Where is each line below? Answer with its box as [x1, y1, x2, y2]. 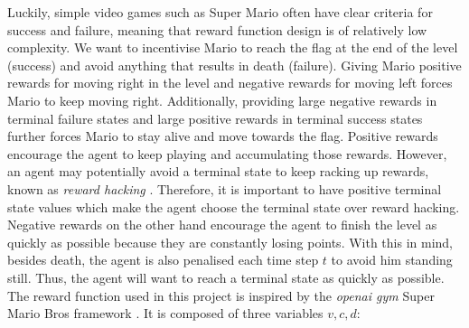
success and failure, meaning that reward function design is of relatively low [7, 20, 427, 39]
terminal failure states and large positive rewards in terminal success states [7, 108, 423, 127]
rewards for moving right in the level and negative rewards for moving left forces [7, 73, 453, 92]
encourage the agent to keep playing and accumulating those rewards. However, [7, 144, 447, 163]
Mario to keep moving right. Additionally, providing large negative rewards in [7, 90, 437, 109]
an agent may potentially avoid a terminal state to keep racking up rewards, [7, 162, 429, 181]
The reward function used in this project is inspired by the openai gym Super [7, 286, 435, 305]
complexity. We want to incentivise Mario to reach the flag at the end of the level [7, 38, 458, 57]
